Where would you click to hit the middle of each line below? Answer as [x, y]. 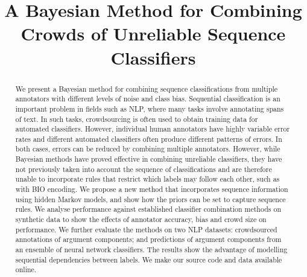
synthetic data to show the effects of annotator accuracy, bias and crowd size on [141, 219]
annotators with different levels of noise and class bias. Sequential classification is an [148, 99]
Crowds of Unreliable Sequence [153, 33]
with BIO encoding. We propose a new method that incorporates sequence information [152, 189]
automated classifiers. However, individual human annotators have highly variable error [153, 129]
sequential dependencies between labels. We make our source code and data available [149, 259]
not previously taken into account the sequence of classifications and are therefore [144, 169]
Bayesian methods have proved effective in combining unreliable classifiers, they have [149, 159]
